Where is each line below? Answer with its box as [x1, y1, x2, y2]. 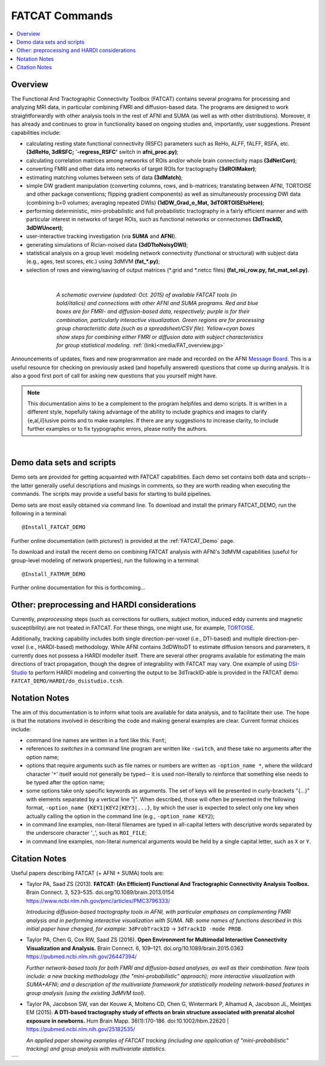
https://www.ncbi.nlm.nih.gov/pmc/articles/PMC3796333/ [26, 897, 170, 904]
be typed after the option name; [26, 778, 105, 786]
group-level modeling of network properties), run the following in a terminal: [11, 557, 200, 564]
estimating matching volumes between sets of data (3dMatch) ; [26, 173, 183, 181]
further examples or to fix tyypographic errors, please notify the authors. [27, 425, 208, 433]
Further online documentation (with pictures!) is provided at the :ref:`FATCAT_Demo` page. [11, 537, 235, 544]
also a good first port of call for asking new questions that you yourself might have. [11, 372, 217, 379]
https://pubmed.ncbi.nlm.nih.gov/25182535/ [26, 1026, 135, 1033]
